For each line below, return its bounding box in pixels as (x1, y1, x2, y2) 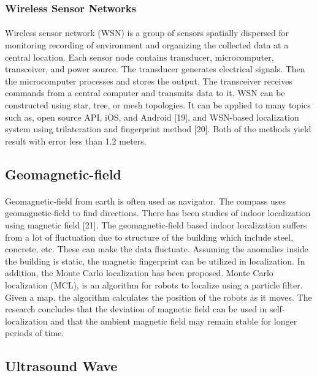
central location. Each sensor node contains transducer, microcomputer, (5, 50, 274, 63)
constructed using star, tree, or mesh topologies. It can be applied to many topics (5, 99, 311, 111)
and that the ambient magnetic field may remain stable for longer (50, 314, 297, 327)
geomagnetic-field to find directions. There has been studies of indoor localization (5, 206, 311, 219)
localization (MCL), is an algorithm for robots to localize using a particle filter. (5, 278, 303, 291)
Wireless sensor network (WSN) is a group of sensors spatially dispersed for (5, 26, 289, 39)
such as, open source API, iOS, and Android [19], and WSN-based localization (5, 110, 299, 123)
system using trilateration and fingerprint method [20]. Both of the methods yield (5, 122, 311, 135)
